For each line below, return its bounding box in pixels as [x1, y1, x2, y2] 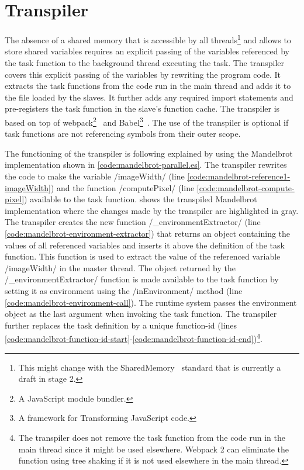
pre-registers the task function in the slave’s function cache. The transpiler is [5, 102, 280, 115]
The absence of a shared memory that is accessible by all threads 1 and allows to [5, 32, 291, 46]
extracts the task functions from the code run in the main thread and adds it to [5, 80, 291, 92]
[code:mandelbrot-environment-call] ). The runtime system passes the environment [5, 296, 297, 308]
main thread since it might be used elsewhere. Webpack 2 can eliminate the [18, 443, 289, 455]
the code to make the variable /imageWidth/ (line [5, 170, 185, 182]
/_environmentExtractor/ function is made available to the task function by [5, 273, 279, 285]
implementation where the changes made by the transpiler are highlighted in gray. [5, 204, 299, 216]
